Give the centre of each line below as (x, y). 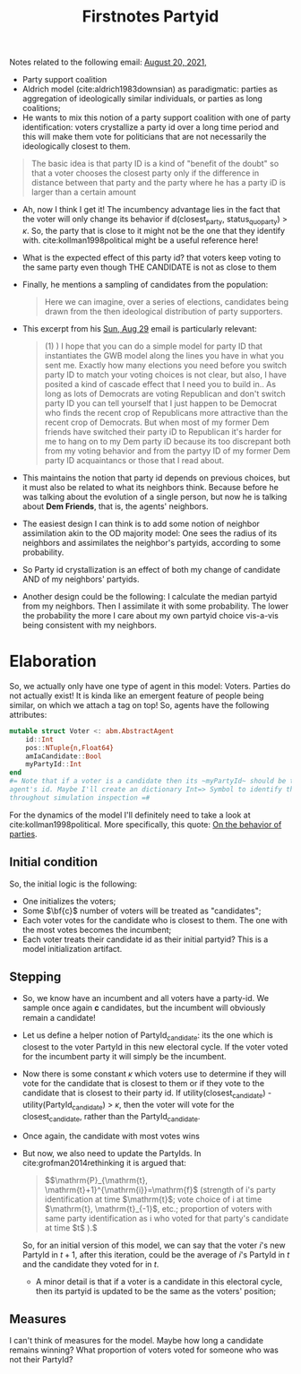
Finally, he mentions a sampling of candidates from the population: (145, 284)
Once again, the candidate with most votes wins (111, 1136)
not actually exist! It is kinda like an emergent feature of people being (137, 696)
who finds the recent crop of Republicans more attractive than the (166, 412)
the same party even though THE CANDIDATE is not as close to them (149, 267)
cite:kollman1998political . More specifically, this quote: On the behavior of (146, 824)
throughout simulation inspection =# (80, 798)
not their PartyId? (41, 1360)
